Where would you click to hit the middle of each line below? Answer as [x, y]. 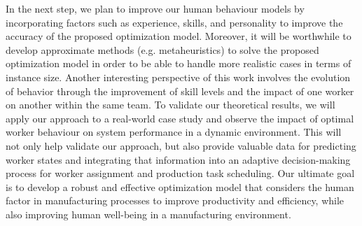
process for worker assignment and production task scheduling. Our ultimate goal [180, 173]
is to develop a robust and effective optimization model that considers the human [180, 186]
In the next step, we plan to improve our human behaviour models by [155, 8]
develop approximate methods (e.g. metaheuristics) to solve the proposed [162, 49]
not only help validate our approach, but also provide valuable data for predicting [181, 145]
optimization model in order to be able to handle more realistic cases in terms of [179, 63]
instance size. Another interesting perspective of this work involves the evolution [178, 77]
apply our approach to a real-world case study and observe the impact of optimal [180, 118]
